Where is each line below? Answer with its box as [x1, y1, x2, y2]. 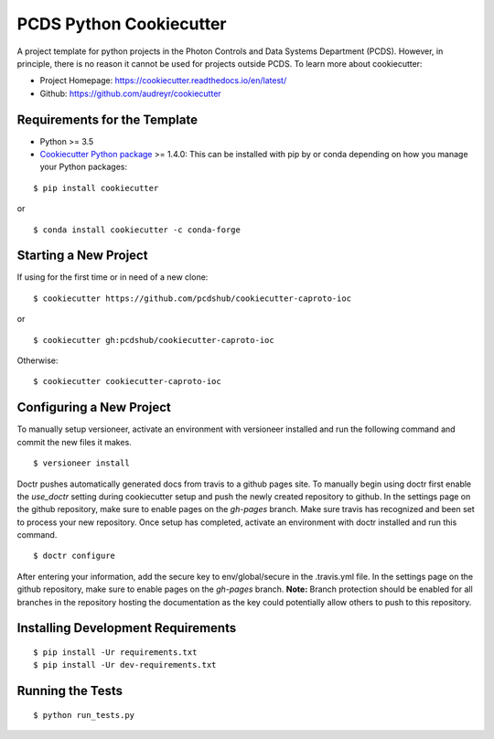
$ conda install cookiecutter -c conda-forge [33, 224, 242, 235]
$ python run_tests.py [33, 710, 135, 720]
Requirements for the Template [16, 112, 199, 127]
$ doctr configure [33, 551, 116, 562]
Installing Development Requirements [16, 620, 237, 636]
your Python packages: [39, 161, 128, 173]
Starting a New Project [16, 248, 148, 263]
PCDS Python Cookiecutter [16, 14, 227, 34]
